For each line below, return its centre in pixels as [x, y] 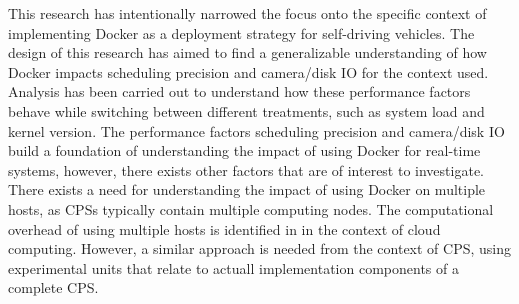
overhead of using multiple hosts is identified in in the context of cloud [224, 228]
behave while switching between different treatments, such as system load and [246, 110]
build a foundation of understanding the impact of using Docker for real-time [244, 150]
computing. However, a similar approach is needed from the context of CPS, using [260, 248]
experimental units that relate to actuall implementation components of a [233, 267]
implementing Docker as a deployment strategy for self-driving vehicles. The [241, 32]
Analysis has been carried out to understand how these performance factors [239, 91]
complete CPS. [53, 287]
